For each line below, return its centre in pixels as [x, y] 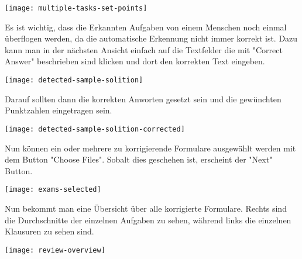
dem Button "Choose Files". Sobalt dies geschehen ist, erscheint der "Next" [139, 159]
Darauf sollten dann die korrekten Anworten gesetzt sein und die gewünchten [143, 99]
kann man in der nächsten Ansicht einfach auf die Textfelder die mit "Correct [144, 49]
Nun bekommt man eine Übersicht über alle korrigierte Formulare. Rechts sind [146, 208]
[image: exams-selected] [53, 190]
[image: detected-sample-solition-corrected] [95, 129]
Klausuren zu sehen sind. [49, 231]
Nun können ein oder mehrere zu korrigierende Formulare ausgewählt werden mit [150, 148]
